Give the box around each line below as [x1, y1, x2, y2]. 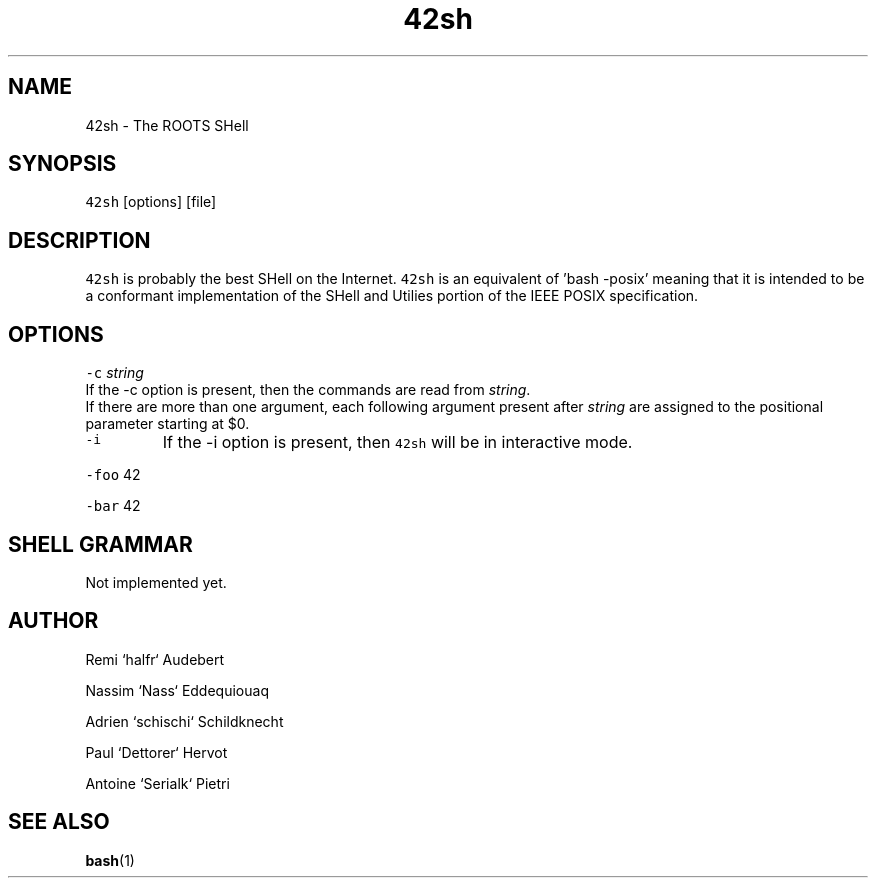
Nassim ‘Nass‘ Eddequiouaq [85, 681, 269, 699]
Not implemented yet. [85, 573, 227, 591]
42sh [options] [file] [85, 193, 217, 211]
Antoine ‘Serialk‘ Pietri [85, 774, 230, 792]
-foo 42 [85, 466, 141, 484]
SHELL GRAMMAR [8, 531, 193, 557]
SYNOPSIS [8, 151, 117, 177]
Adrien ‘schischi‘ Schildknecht [85, 712, 284, 730]
